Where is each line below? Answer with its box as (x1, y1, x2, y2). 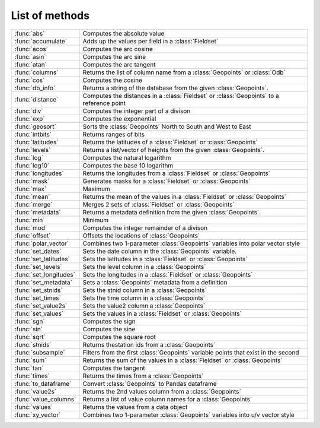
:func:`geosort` (14, 122, 56, 131)
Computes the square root (82, 332, 156, 341)
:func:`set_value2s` (14, 302, 68, 310)
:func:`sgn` (14, 317, 45, 325)
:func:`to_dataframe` (14, 379, 72, 388)
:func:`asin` (14, 52, 47, 61)
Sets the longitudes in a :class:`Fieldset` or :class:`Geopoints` (82, 270, 253, 278)
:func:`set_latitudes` (14, 255, 71, 263)
